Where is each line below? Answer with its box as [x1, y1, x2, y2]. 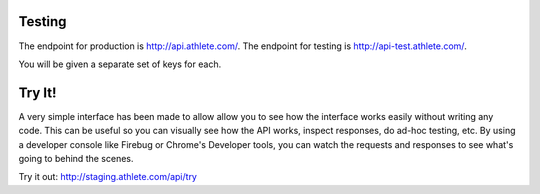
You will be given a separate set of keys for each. [18, 58, 222, 70]
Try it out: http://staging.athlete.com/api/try [18, 171, 197, 183]
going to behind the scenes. [18, 152, 134, 164]
